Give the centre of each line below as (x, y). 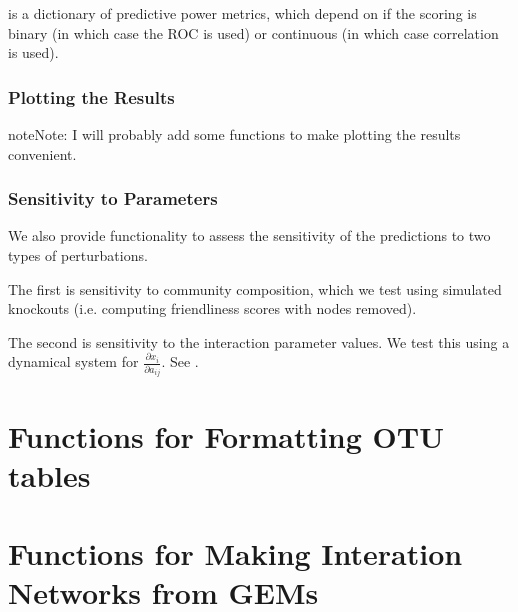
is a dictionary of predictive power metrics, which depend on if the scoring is (242, 13)
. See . (180, 361)
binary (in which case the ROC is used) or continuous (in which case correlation (253, 32)
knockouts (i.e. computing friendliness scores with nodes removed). (212, 308)
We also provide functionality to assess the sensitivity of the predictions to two (249, 235)
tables (49, 474)
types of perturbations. (78, 255)
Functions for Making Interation (235, 553)
